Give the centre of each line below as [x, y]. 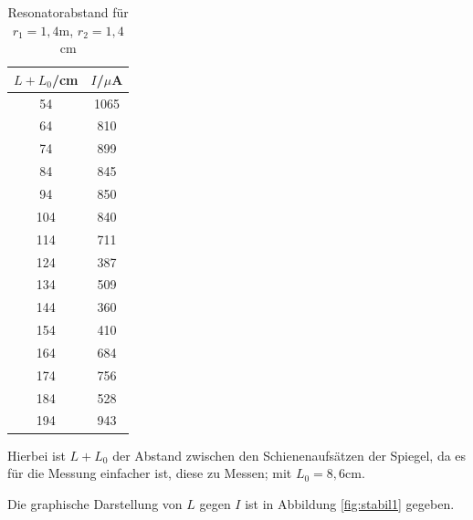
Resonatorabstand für [68, 12]
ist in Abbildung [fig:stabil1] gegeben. [350, 503]
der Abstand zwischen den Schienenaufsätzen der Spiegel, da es [289, 455]
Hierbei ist [37, 455]
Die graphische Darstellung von [95, 503]
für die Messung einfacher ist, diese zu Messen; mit [150, 473]
